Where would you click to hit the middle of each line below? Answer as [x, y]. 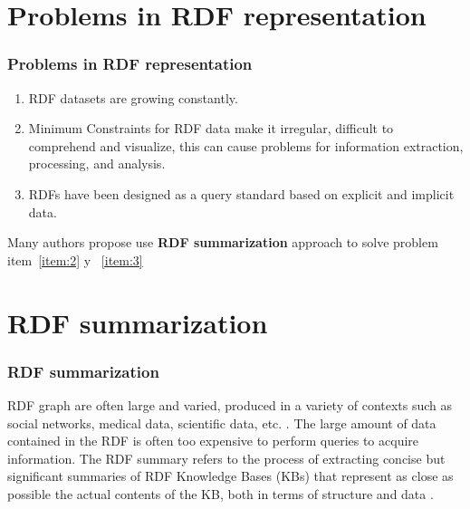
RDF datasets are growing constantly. [133, 97]
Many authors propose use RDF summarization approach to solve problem [223, 242]
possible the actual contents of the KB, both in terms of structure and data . [221, 493]
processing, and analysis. [97, 163]
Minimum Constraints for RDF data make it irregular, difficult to [211, 128]
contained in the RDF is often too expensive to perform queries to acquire [213, 441]
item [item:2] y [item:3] [75, 259]
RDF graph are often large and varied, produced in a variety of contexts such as [230, 404]
